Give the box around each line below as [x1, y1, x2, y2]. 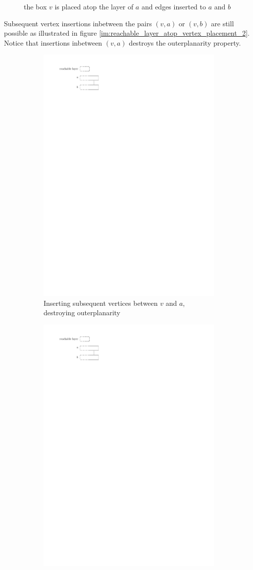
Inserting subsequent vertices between [44, 297, 158, 308]
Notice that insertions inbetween [4, 37, 102, 48]
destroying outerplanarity [44, 307, 121, 318]
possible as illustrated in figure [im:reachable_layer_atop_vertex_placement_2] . [4, 28, 250, 38]
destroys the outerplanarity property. [129, 37, 241, 48]
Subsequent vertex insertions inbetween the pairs [4, 18, 152, 28]
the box [24, 1, 47, 11]
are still [211, 18, 234, 28]
